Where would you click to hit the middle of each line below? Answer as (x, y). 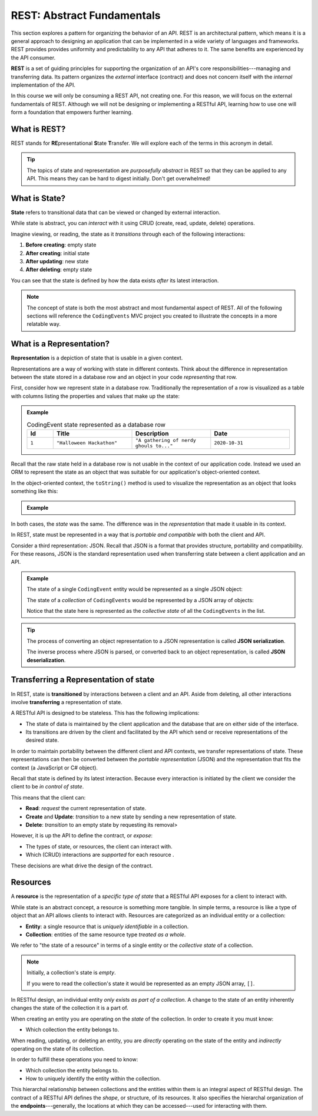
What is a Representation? (60, 344)
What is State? (38, 198)
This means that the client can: (48, 797)
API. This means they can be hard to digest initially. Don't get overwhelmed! (119, 179)
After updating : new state (57, 261)
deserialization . (46, 660)
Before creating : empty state (61, 245)
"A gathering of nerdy (166, 440)
